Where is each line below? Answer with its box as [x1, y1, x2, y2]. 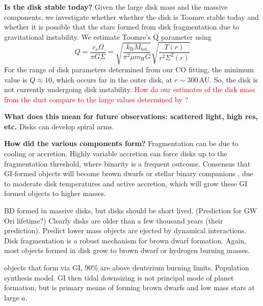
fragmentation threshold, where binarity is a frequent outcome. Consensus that [4, 158, 251, 169]
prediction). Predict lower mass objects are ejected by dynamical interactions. [4, 225, 247, 236]
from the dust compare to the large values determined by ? [4, 94, 188, 104]
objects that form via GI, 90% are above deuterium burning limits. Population [4, 262, 249, 273]
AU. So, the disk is [199, 74, 258, 85]
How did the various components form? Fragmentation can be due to [4, 138, 239, 149]
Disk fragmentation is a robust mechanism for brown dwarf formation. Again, [4, 235, 246, 245]
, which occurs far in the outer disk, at [51, 74, 172, 85]
